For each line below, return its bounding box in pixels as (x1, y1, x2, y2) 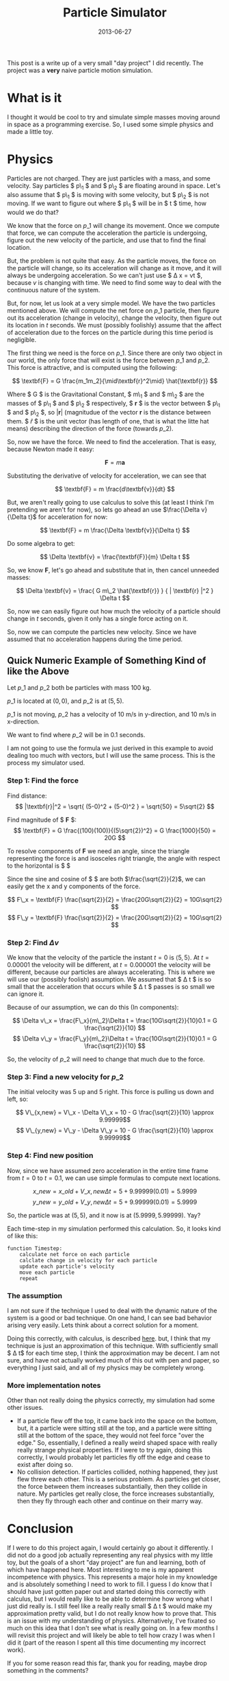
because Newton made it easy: (7, 445, 94, 453)
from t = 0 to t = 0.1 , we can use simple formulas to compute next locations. (7, 1174, 221, 1182)
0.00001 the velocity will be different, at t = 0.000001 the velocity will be (7, 961, 211, 969)
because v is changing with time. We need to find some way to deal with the (7, 279, 222, 287)
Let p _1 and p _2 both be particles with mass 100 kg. (7, 684, 152, 692)
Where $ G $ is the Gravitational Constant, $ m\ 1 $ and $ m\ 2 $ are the (7, 390, 205, 399)
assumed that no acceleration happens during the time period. (7, 635, 183, 643)
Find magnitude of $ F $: (7, 815, 77, 824)
